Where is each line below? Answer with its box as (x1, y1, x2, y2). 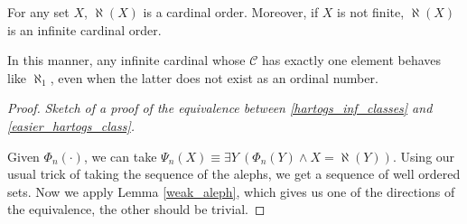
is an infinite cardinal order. (7, 20, 162, 39)
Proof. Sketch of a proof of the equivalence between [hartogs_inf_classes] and (7, 98, 433, 117)
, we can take (83, 146, 157, 165)
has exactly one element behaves (262, 51, 442, 70)
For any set (7, 3, 70, 21)
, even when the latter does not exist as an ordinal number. (50, 68, 378, 87)
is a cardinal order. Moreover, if (143, 3, 319, 21)
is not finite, (337, 3, 405, 21)
